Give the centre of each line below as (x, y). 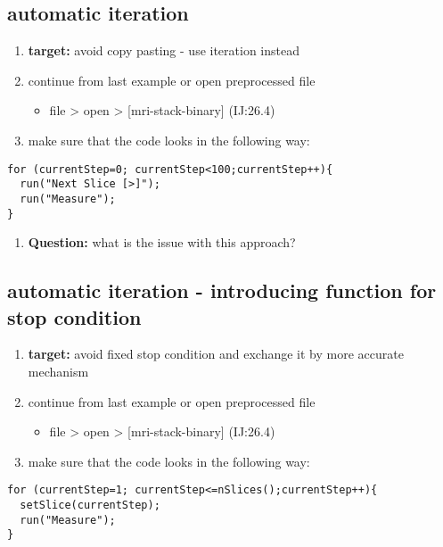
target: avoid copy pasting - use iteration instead (164, 50)
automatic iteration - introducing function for (222, 290)
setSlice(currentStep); (90, 506)
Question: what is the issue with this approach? (162, 242)
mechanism (58, 371)
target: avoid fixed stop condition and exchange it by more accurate (216, 354)
